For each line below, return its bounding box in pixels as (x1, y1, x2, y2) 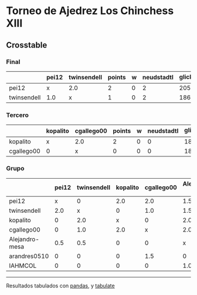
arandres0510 (9, 252, 49, 260)
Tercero (6, 110, 29, 119)
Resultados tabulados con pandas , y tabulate (6, 282, 116, 289)
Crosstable (6, 40, 47, 50)
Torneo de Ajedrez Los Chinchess (6, 4, 174, 18)
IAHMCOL (9, 262, 37, 270)
